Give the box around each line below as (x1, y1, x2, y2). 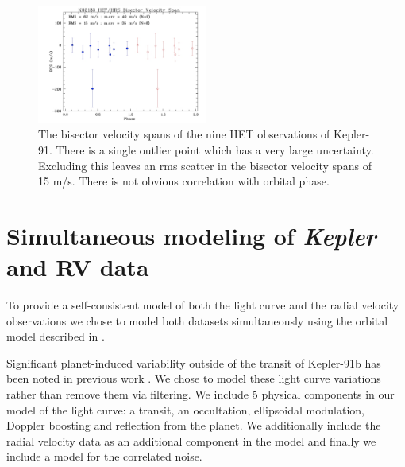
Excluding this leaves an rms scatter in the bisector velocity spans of (38, 157, 372, 173)
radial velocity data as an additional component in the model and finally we (6, 432, 376, 449)
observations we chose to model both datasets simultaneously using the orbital (6, 312, 388, 329)
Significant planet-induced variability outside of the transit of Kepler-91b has (6, 354, 381, 371)
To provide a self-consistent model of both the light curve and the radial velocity (6, 297, 399, 313)
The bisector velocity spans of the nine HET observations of (38, 126, 330, 142)
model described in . (6, 328, 105, 344)
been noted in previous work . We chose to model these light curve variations (6, 370, 381, 387)
